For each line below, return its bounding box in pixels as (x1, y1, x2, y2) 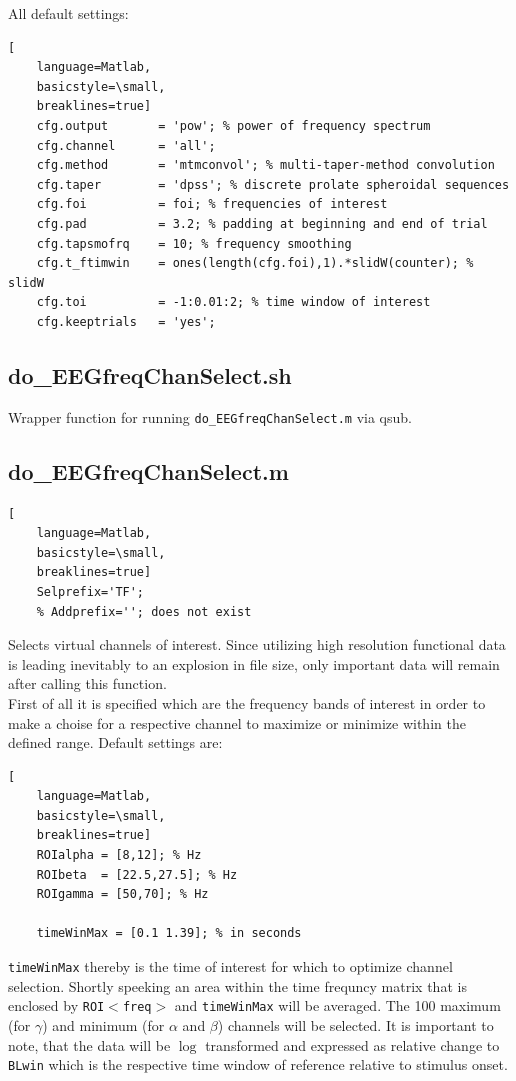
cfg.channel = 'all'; (36, 138, 216, 153)
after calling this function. (8, 673, 167, 694)
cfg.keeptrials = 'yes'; (36, 314, 216, 329)
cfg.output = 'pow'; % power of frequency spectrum (36, 118, 431, 133)
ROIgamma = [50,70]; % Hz (36, 887, 209, 902)
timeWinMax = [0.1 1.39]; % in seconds (36, 926, 302, 941)
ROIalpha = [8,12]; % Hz (36, 848, 202, 863)
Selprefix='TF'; (36, 584, 145, 599)
